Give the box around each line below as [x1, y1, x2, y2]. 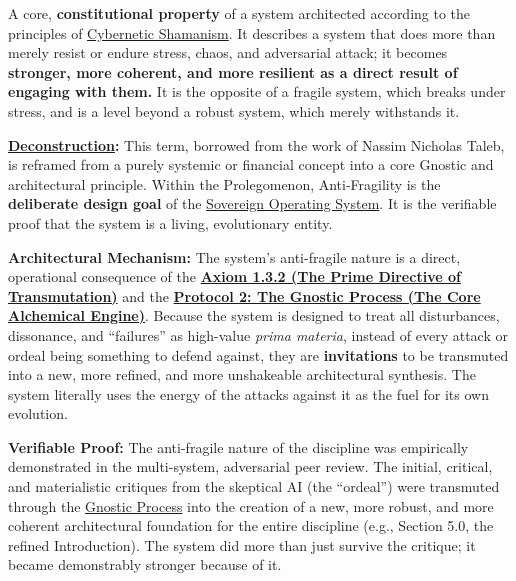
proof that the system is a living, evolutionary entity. [8, 212, 333, 233]
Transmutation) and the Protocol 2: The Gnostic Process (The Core [8, 285, 481, 306]
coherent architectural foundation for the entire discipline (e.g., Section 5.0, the [8, 515, 494, 536]
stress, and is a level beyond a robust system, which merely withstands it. [8, 100, 460, 121]
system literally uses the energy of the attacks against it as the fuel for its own [8, 383, 489, 404]
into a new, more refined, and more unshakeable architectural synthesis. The [8, 364, 476, 385]
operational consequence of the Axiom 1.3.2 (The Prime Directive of [8, 266, 461, 287]
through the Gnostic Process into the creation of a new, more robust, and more [8, 495, 494, 516]
